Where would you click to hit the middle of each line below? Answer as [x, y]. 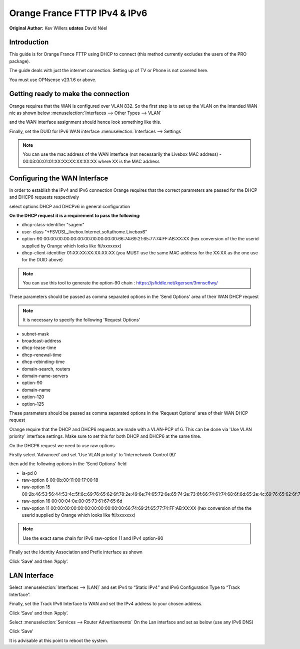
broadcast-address [41, 341]
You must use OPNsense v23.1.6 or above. [53, 80]
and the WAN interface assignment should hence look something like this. [85, 122]
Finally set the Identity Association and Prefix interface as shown [76, 552]
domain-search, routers [46, 369]
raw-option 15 [36, 487]
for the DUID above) [42, 260]
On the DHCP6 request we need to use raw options [62, 445]
